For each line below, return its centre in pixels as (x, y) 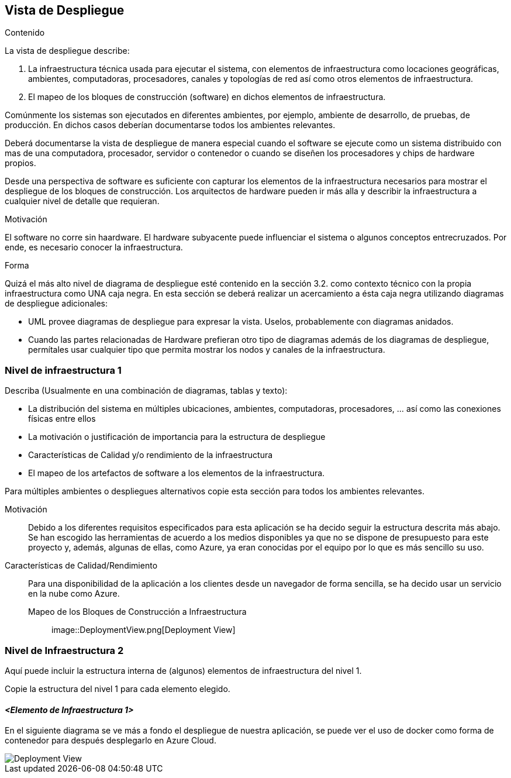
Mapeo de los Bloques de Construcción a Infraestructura (137, 612)
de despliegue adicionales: (56, 304)
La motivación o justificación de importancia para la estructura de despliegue (177, 437)
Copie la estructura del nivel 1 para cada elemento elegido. (118, 689)
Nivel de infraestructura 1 (63, 370)
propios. (20, 163)
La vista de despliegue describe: (67, 51)
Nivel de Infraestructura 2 (64, 650)
